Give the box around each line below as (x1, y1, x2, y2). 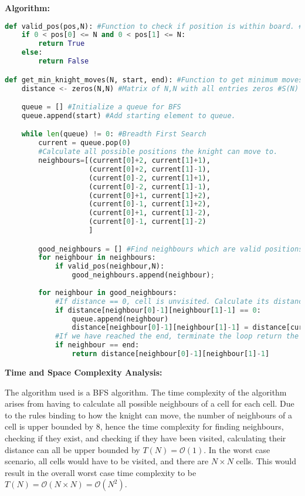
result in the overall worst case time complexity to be (5, 466, 196, 478)
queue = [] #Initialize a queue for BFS (21, 103, 181, 112)
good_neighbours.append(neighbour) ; (72, 271, 215, 280)
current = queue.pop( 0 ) (38, 139, 131, 148)
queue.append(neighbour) (72, 314, 169, 323)
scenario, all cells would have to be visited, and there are (5, 455, 209, 467)
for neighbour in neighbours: (38, 253, 156, 262)
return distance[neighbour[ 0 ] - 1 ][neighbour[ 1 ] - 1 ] (72, 350, 270, 358)
